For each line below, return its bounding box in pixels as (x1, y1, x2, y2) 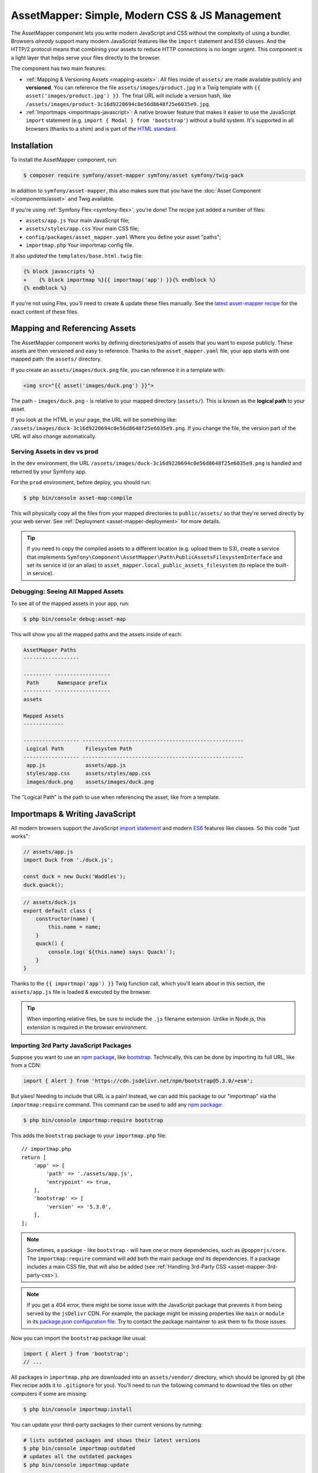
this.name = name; (48, 924, 101, 930)
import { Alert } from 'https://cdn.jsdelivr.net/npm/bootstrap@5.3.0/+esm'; (23, 1078, 253, 1084)
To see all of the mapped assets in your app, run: (11, 600, 130, 607)
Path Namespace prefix (26, 679, 108, 686)
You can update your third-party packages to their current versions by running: (11, 1421, 203, 1428)
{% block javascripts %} (23, 268, 95, 275)
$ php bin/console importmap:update (23, 1461, 130, 1468)
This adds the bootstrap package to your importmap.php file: (11, 1132, 167, 1139)
